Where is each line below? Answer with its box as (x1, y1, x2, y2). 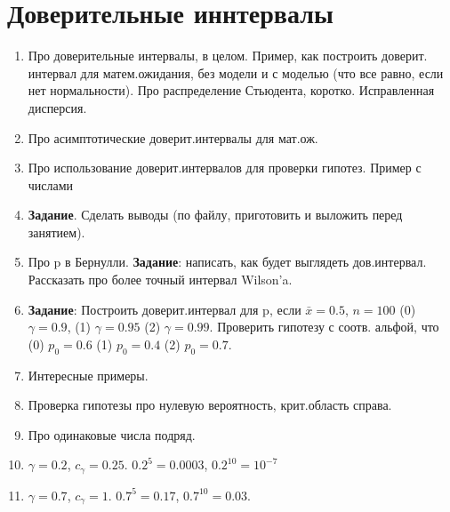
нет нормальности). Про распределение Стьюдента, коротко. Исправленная (28, 81, 435, 100)
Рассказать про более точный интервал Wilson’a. (28, 270, 293, 289)
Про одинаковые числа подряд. (28, 425, 196, 444)
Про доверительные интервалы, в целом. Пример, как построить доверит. (28, 46, 428, 65)
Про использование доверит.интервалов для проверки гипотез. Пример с (28, 158, 422, 177)
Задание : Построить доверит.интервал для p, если (28, 300, 301, 318)
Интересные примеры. (28, 365, 149, 384)
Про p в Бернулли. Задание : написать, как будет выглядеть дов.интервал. (28, 252, 427, 271)
